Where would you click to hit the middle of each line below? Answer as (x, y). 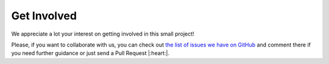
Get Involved (44, 16)
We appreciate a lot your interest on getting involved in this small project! (103, 34)
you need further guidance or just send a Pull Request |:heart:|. (90, 53)
